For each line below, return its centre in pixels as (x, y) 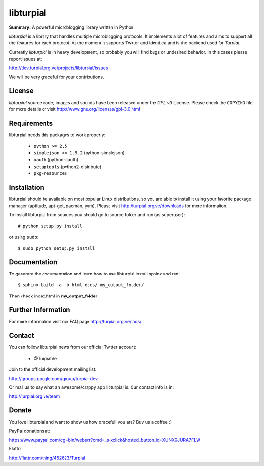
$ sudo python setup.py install (56, 248)
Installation (26, 187)
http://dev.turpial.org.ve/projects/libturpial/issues (58, 68)
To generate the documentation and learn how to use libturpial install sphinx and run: (95, 274)
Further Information (40, 310)
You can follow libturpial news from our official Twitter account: (73, 347)
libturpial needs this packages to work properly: (57, 135)
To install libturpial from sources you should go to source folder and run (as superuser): (97, 214)
